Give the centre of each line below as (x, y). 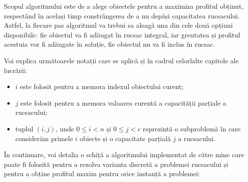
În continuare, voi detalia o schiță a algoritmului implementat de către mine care (124, 155)
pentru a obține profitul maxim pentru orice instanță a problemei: (102, 173)
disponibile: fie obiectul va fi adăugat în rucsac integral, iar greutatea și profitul (122, 34)
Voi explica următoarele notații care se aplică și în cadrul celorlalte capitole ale (121, 60)
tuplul (24, 128)
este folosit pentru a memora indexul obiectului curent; (102, 86)
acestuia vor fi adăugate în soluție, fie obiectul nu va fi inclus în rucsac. (110, 44)
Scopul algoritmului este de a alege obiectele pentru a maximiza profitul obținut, (124, 6)
